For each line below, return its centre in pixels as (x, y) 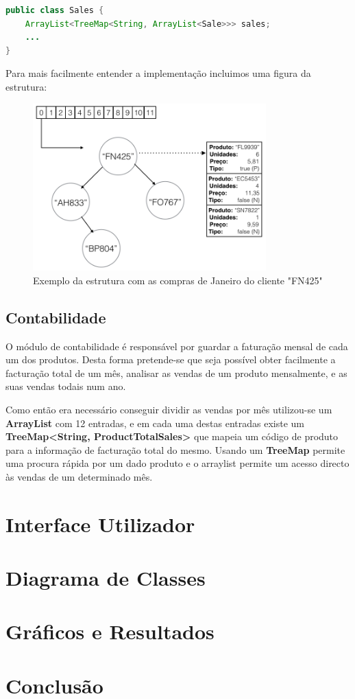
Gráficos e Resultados (110, 631)
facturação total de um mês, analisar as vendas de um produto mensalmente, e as (176, 373)
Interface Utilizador (100, 524)
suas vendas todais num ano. (66, 386)
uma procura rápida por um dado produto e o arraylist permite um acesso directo (177, 463)
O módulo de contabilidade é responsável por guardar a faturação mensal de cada (177, 346)
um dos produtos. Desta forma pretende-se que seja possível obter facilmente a (171, 359)
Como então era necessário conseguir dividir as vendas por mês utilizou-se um (169, 409)
